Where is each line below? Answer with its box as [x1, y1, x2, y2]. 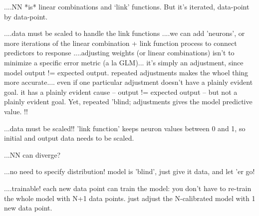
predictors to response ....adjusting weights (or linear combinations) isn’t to [4, 47, 235, 58]
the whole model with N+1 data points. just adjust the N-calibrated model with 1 [4, 193, 256, 203]
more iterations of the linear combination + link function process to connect [4, 37, 237, 48]
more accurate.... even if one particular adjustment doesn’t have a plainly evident [4, 77, 253, 87]
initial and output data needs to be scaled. [4, 133, 134, 143]
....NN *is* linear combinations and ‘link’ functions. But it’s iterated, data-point [4, 1, 250, 11]
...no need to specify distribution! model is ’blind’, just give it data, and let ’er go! [4, 166, 255, 177]
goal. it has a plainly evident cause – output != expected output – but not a [4, 86, 238, 97]
